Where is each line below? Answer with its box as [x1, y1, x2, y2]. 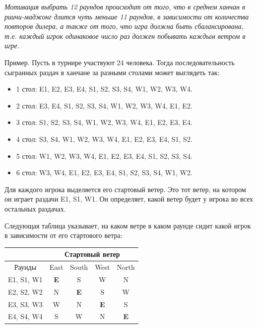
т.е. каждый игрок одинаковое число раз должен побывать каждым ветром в [4, 30, 246, 41]
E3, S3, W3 [8, 299, 43, 309]
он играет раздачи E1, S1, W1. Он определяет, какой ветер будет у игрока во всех [4, 194, 253, 204]
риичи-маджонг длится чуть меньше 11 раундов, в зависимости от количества [4, 11, 249, 21]
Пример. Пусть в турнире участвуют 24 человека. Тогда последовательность [4, 57, 235, 67]
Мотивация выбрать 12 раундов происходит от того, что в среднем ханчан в [4, 1, 246, 11]
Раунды [14, 262, 37, 272]
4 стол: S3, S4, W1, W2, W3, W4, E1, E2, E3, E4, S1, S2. [16, 133, 193, 144]
